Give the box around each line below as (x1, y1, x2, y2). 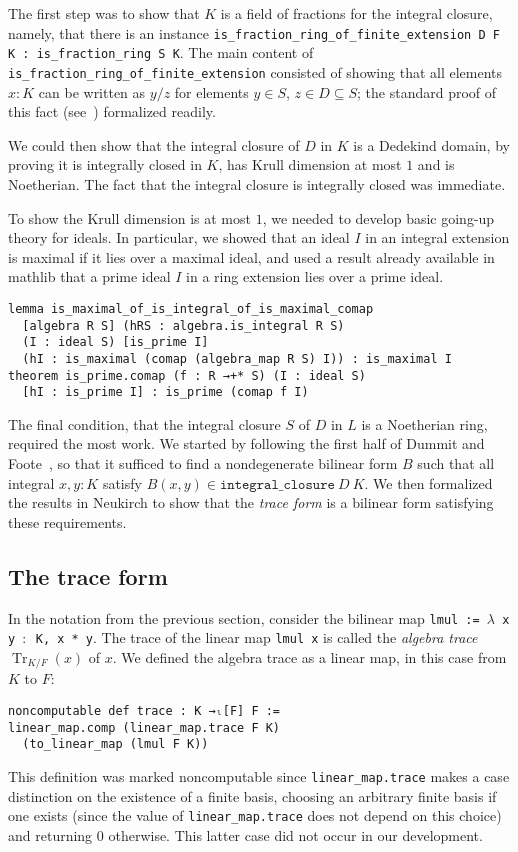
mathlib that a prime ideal (8, 266, 171, 287)
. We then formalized (364, 472, 493, 493)
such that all (417, 453, 495, 474)
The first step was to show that (8, 3, 200, 23)
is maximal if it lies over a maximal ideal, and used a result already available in (8, 246, 495, 267)
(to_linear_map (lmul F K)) (22, 737, 209, 752)
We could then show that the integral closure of (8, 134, 300, 155)
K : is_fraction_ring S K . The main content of (8, 42, 314, 63)
